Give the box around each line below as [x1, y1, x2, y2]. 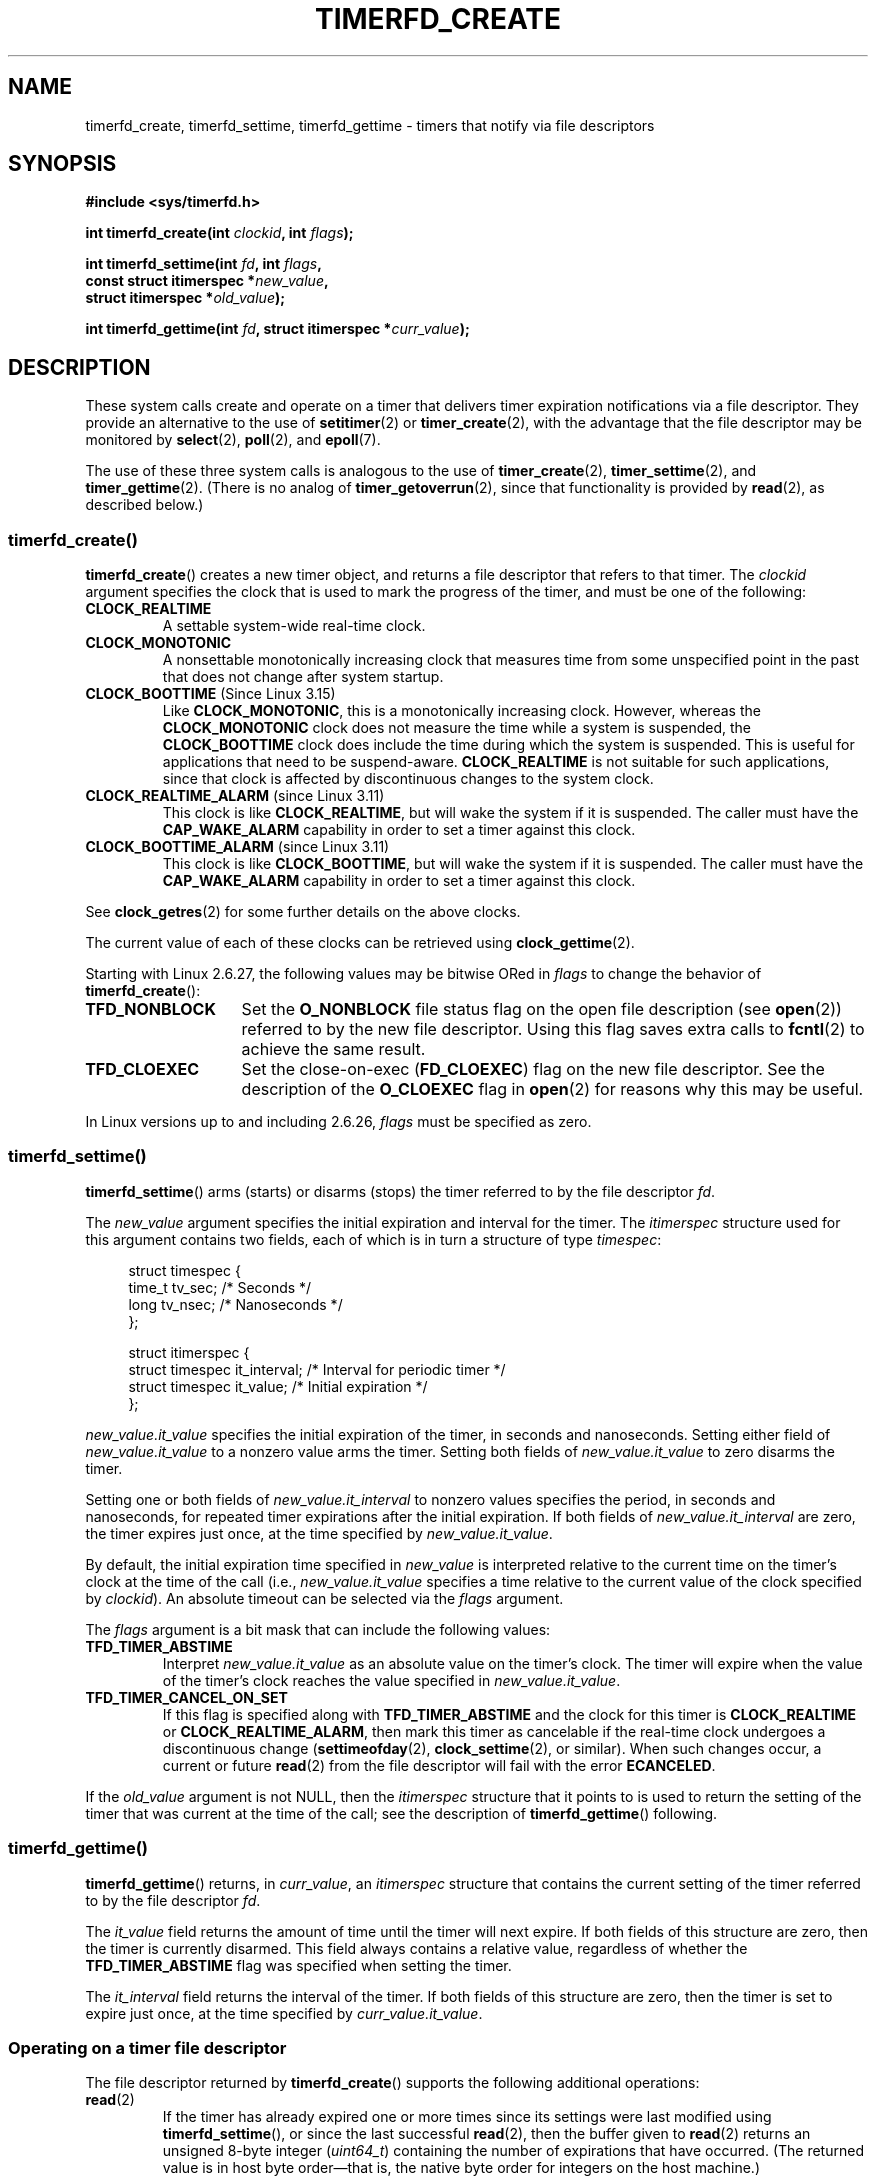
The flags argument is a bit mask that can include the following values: [85, 1620, 551, 1638]
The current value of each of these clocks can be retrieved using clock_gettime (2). [85, 934, 635, 952]
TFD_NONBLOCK [85, 999, 216, 1020]
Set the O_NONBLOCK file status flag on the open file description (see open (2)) [241, 999, 842, 1020]
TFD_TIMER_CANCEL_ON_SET [85, 1688, 288, 1706]
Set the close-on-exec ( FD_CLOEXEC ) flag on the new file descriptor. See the [241, 1059, 825, 1080]
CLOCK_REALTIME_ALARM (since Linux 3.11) [85, 787, 385, 805]
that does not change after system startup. [162, 668, 444, 686]
